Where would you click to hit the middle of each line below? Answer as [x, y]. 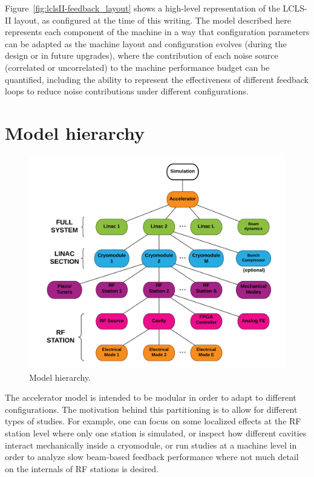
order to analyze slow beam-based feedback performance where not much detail [152, 457]
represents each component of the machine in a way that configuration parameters [157, 32]
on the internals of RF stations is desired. [82, 468]
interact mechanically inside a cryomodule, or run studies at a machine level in [151, 445]
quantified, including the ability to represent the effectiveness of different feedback [157, 79]
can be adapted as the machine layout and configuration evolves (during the [146, 43]
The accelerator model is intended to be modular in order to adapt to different [151, 397]
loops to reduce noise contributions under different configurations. [127, 91]
